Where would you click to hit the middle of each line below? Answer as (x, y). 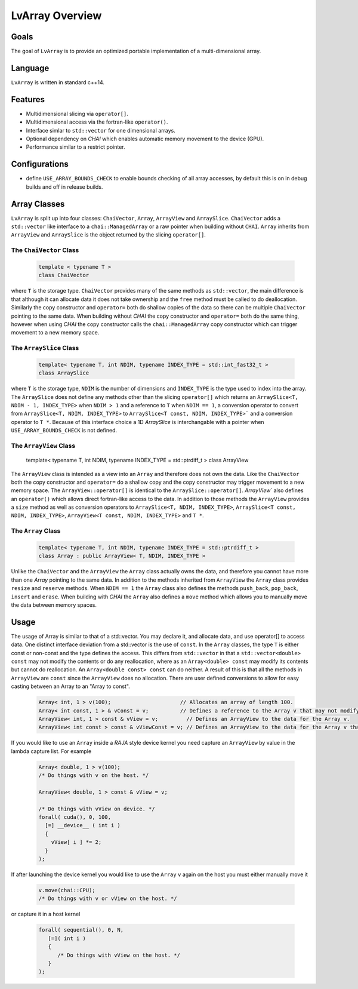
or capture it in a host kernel (46, 914)
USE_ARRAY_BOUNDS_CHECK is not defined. (64, 431)
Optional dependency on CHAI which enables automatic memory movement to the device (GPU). (145, 139)
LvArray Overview (56, 16)
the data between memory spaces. (54, 605)
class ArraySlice (64, 373)
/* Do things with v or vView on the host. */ (108, 899)
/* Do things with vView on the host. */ (119, 955)
